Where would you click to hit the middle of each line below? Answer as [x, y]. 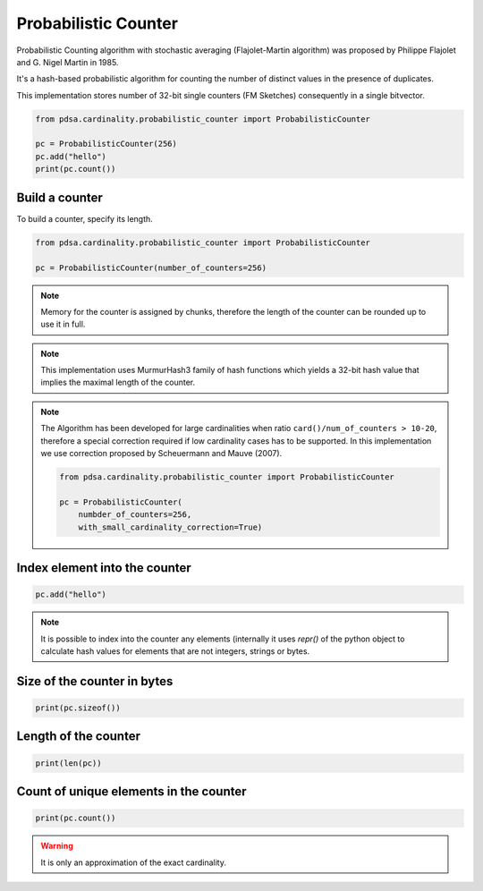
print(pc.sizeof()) [78, 708]
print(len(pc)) [68, 763]
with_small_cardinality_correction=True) [170, 527]
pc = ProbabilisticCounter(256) [106, 144]
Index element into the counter [104, 568]
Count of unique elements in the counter [131, 791]
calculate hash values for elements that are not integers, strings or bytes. [175, 651]
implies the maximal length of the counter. [118, 382]
